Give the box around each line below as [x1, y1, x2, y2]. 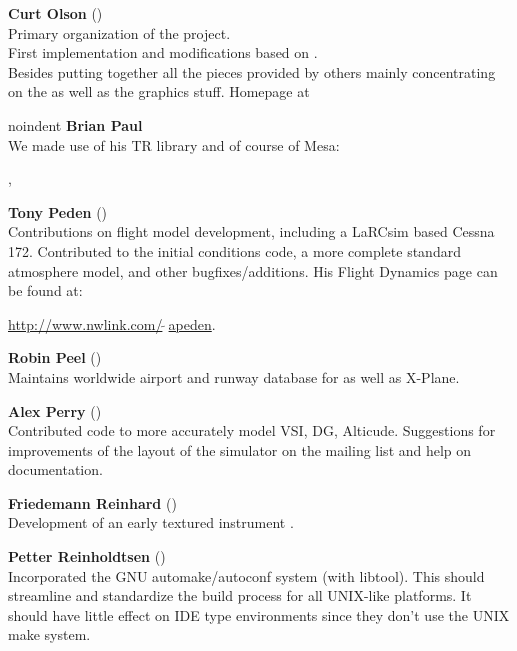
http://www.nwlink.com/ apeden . [8, 313, 216, 334]
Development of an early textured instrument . [8, 512, 294, 533]
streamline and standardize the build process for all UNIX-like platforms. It [8, 585, 472, 606]
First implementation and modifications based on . [8, 42, 318, 63]
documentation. [8, 459, 103, 480]
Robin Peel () [8, 347, 102, 368]
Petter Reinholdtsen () [8, 546, 166, 567]
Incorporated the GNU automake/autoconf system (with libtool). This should [8, 565, 485, 586]
